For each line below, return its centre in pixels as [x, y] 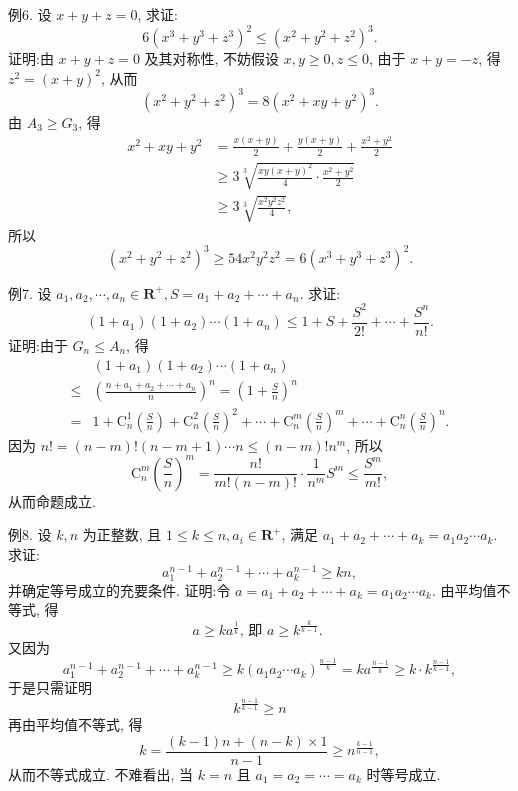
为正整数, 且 [122, 534]
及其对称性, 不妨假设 [212, 58]
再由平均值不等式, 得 [75, 724]
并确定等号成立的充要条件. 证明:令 [119, 589]
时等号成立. [403, 774]
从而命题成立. [52, 500]
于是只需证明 [50, 687]
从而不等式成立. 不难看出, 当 [101, 774]
